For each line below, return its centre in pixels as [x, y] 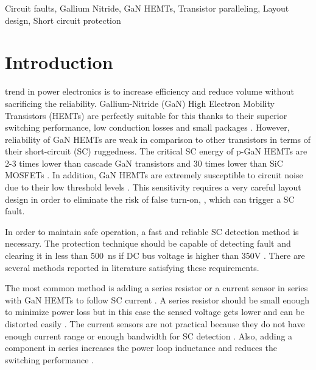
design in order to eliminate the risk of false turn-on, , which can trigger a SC [150, 199]
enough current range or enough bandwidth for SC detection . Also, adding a [149, 336]
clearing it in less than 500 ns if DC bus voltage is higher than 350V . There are [155, 256]
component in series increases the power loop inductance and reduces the [141, 348]
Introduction [59, 62]
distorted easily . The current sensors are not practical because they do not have [155, 324]
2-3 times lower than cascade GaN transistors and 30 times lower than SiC [144, 163]
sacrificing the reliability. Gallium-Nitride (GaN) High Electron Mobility [140, 103]
